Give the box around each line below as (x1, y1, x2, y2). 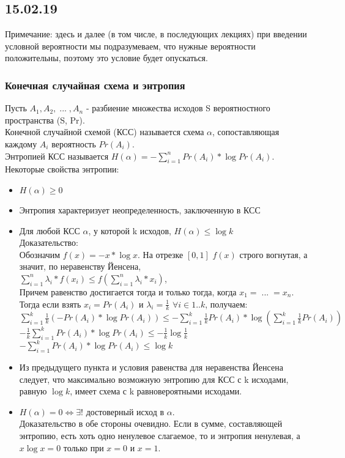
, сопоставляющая (212, 125, 280, 138)
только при (63, 441, 104, 454)
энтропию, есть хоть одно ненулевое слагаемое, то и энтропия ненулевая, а (19, 429, 300, 441)
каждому (5, 137, 37, 150)
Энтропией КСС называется (5, 149, 109, 162)
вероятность (51, 137, 96, 150)
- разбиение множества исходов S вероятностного (86, 102, 270, 114)
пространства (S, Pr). (5, 113, 85, 126)
